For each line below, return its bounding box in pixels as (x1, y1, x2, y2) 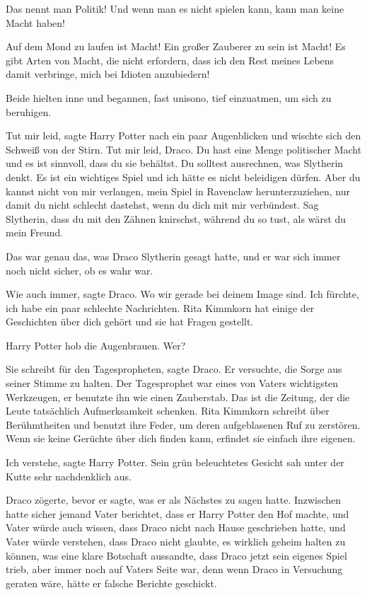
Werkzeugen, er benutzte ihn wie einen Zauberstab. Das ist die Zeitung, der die (6, 389, 350, 404)
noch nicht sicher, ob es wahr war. (6, 262, 153, 277)
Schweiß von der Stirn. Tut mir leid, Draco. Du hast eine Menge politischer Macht (6, 141, 362, 156)
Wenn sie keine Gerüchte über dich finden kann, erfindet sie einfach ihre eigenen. (6, 431, 356, 446)
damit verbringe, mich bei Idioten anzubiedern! (6, 67, 210, 81)
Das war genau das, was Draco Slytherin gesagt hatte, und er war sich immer (6, 248, 341, 263)
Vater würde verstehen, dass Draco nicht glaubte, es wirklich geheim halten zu (6, 534, 346, 548)
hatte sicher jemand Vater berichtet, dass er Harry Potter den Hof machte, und (6, 506, 349, 521)
